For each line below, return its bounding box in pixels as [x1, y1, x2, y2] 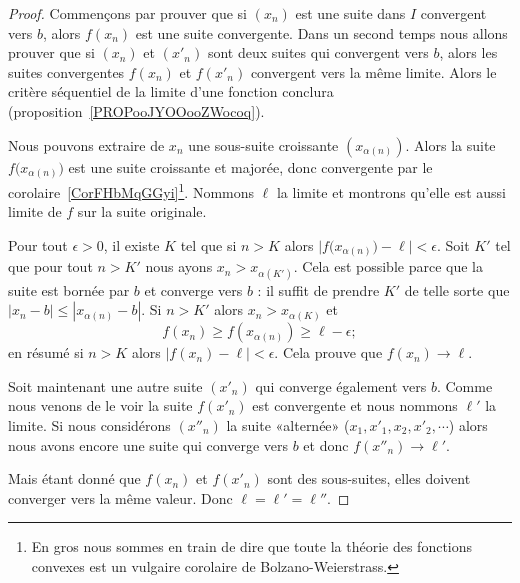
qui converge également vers [255, 375, 427, 396]
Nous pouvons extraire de [8, 134, 165, 155]
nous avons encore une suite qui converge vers [8, 434, 288, 455]
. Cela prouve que [274, 342, 383, 363]
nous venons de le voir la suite [8, 395, 193, 416]
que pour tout [8, 256, 93, 277]
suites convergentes [8, 61, 125, 82]
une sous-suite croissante [188, 134, 339, 155]
